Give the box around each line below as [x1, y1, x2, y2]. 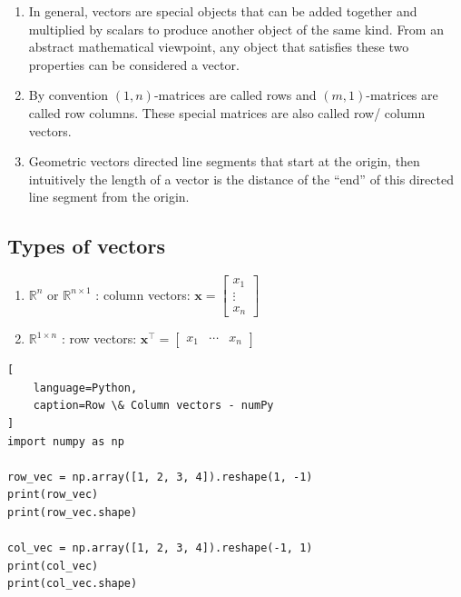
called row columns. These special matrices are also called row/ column [28, 103, 426, 122]
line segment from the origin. [28, 187, 190, 206]
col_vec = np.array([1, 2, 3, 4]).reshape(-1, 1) [7, 542, 313, 555]
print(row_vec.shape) [7, 505, 138, 519]
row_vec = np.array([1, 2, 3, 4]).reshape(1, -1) [7, 470, 313, 483]
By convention [28, 85, 109, 104]
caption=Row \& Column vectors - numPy [33, 399, 274, 413]
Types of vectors [7, 232, 165, 260]
